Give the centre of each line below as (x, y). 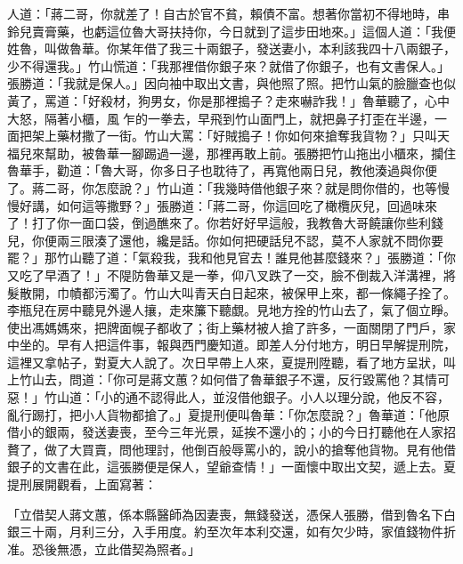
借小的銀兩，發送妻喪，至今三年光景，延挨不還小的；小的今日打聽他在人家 (225, 432)
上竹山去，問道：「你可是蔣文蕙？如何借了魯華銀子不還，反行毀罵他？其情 (222, 379)
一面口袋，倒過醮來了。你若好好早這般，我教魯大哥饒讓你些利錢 (256, 223)
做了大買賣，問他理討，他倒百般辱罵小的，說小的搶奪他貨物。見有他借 (250, 449)
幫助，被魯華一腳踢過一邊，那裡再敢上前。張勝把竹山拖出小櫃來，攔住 (250, 153)
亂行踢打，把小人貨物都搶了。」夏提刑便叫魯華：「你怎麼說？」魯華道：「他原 (228, 414)
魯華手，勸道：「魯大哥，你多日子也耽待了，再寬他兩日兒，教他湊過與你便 (222, 170)
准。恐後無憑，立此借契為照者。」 (104, 548)
